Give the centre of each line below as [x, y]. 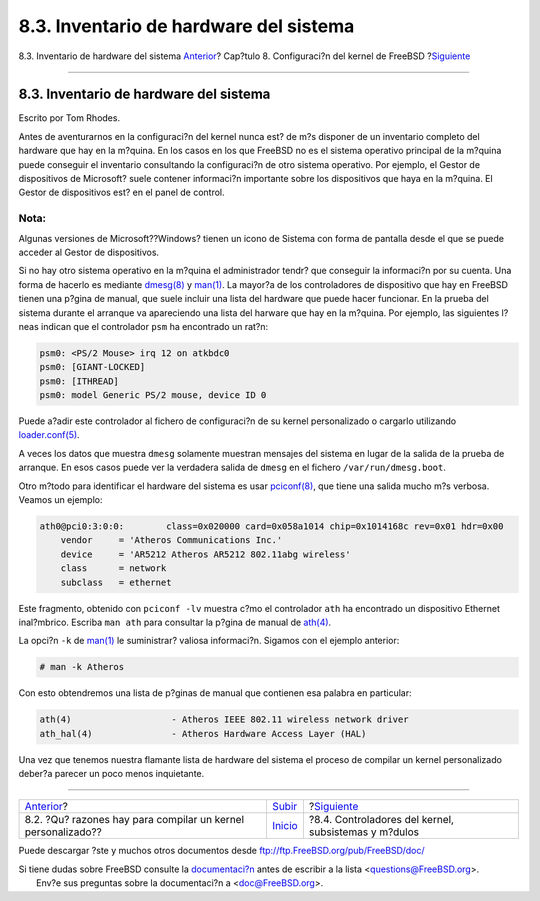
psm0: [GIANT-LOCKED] [92, 367]
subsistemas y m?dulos [364, 832]
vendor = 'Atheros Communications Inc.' [171, 540]
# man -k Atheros [82, 667]
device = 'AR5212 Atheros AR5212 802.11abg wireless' [205, 554]
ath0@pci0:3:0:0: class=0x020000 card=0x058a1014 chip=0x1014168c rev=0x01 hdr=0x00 [271, 526]
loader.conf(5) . [49, 435]
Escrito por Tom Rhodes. [69, 118]
